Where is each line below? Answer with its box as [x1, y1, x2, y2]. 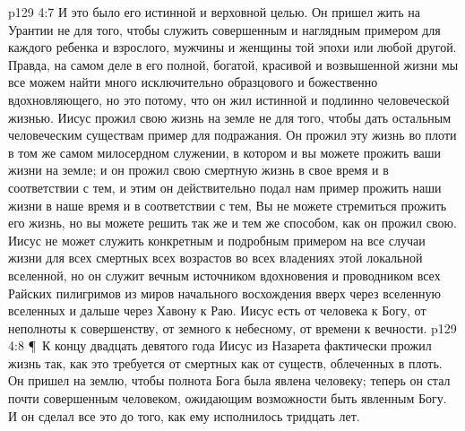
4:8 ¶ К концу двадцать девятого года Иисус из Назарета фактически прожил [8, 336, 432, 355]
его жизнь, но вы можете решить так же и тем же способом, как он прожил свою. [8, 213, 457, 232]
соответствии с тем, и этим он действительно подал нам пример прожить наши [8, 177, 442, 196]
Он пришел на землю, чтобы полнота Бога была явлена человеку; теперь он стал [8, 371, 451, 390]
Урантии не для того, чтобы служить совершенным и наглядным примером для [8, 20, 441, 39]
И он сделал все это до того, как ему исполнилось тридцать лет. [8, 406, 360, 425]
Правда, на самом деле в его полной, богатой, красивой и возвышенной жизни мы [8, 55, 459, 73]
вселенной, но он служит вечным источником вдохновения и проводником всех [8, 265, 441, 284]
